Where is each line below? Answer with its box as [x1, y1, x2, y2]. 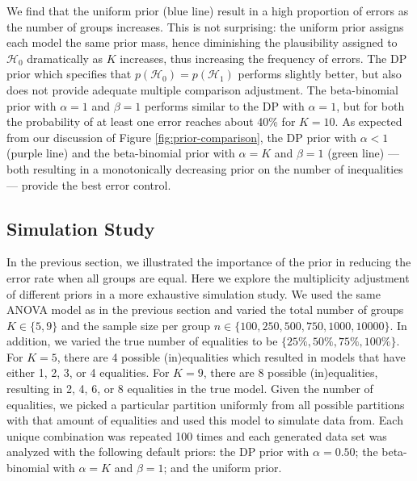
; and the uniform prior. [163, 459, 282, 476]
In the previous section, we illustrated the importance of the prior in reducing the [6, 253, 411, 270]
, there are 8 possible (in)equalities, [203, 364, 378, 381]
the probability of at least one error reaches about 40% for [6, 113, 296, 130]
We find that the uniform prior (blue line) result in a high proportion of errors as [6, 2, 409, 19]
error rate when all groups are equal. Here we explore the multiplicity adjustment [6, 269, 410, 286]
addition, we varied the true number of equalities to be [6, 333, 278, 349]
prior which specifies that [6, 65, 132, 82]
